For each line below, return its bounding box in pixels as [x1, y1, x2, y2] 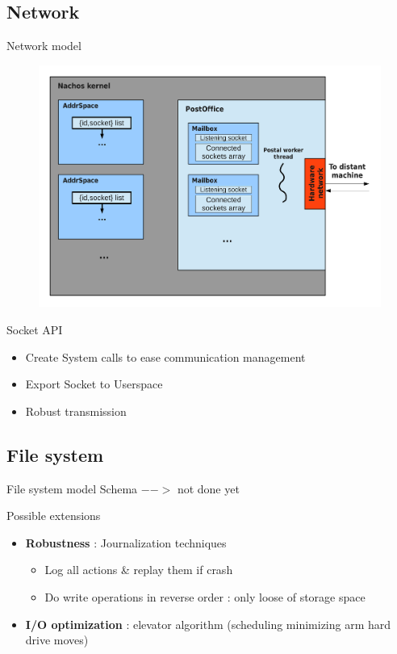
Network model [6, 37, 81, 54]
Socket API [6, 321, 63, 338]
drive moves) [25, 631, 89, 648]
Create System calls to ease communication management [25, 348, 306, 365]
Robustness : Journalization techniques [25, 534, 227, 551]
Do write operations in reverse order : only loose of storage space [44, 589, 366, 605]
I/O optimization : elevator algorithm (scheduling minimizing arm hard [25, 615, 391, 632]
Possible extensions [6, 507, 101, 524]
